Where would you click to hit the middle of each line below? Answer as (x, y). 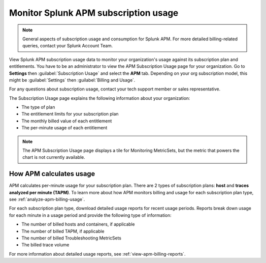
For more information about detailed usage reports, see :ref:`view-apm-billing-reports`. (97, 254)
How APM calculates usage (52, 174)
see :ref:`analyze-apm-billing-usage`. (47, 200)
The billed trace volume (45, 245)
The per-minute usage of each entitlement (64, 128)
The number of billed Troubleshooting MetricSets (71, 238)
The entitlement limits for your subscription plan (70, 114)
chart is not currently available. (54, 157)
